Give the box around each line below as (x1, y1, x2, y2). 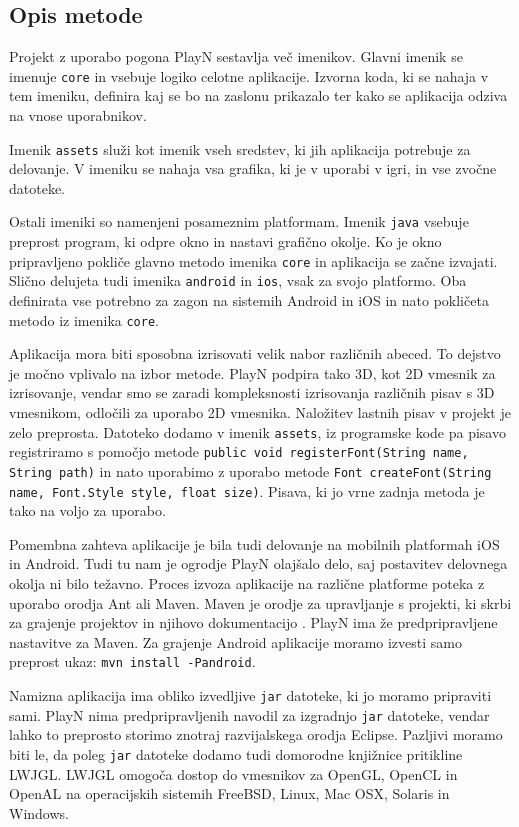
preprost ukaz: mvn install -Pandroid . (9, 651, 256, 672)
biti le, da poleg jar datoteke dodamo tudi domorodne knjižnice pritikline (9, 744, 463, 765)
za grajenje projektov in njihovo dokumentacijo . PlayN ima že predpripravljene (9, 612, 498, 633)
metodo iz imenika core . (9, 309, 159, 330)
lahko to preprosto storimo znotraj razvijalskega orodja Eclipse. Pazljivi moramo (9, 724, 503, 745)
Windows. (9, 802, 69, 823)
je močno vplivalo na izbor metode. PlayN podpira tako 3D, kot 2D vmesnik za (9, 362, 496, 383)
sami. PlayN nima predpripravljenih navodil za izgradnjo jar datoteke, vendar (9, 704, 490, 725)
